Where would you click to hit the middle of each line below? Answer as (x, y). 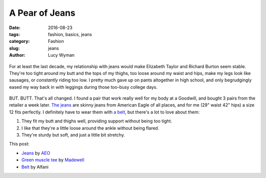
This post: (19, 144)
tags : (15, 34)
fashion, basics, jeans (70, 34)
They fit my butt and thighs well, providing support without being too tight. (97, 121)
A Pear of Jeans (42, 13)
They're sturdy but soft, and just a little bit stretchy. (73, 135)
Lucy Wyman (61, 55)
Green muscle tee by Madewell (53, 160)
